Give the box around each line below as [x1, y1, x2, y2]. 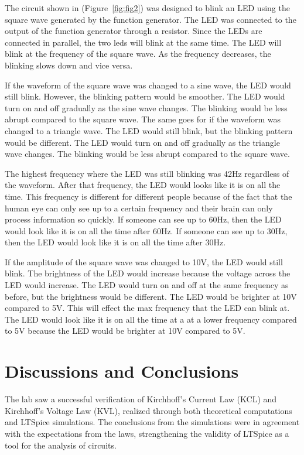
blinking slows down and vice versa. [5, 59, 133, 71]
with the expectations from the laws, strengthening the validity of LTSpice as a [5, 427, 289, 439]
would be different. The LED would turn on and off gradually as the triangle [5, 136, 280, 148]
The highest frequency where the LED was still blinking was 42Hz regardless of [5, 167, 289, 179]
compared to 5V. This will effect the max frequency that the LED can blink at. [5, 302, 290, 314]
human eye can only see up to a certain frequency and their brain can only [5, 201, 273, 214]
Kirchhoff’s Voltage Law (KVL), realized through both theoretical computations [5, 404, 292, 416]
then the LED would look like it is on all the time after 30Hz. [5, 236, 226, 248]
